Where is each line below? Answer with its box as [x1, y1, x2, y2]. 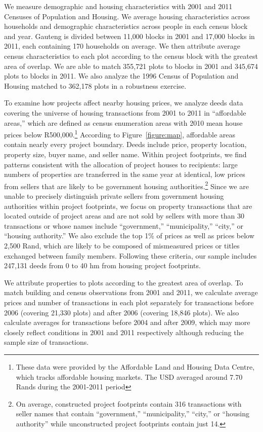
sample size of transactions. [4, 337, 89, 347]
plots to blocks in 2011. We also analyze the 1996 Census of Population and [4, 70, 239, 81]
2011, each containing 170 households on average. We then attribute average [4, 41, 240, 51]
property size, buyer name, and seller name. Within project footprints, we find [4, 149, 247, 159]
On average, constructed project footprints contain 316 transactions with [16, 398, 242, 409]
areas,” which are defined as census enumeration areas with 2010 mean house [4, 117, 243, 128]
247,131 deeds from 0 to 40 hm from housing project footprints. [4, 260, 201, 271]
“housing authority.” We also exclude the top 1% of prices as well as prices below [4, 230, 254, 241]
